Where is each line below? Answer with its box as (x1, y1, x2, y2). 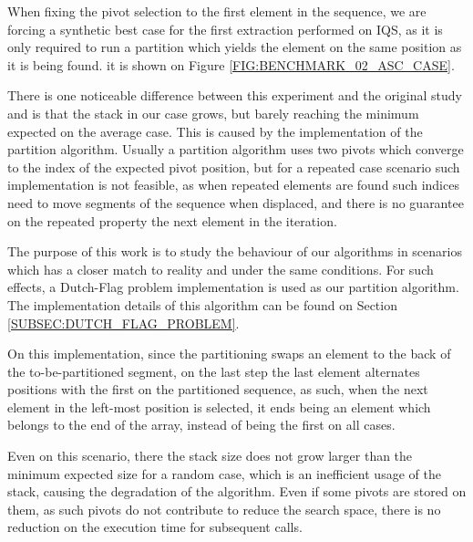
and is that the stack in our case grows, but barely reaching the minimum (7, 103, 419, 122)
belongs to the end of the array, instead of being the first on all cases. (7, 415, 396, 434)
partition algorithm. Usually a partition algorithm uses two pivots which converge (7, 140, 464, 159)
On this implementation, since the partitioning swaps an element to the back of (7, 344, 451, 363)
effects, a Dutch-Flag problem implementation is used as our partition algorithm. (7, 277, 459, 297)
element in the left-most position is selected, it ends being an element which (7, 397, 431, 416)
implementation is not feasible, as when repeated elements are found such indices (7, 175, 459, 194)
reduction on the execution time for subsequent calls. (7, 517, 303, 537)
